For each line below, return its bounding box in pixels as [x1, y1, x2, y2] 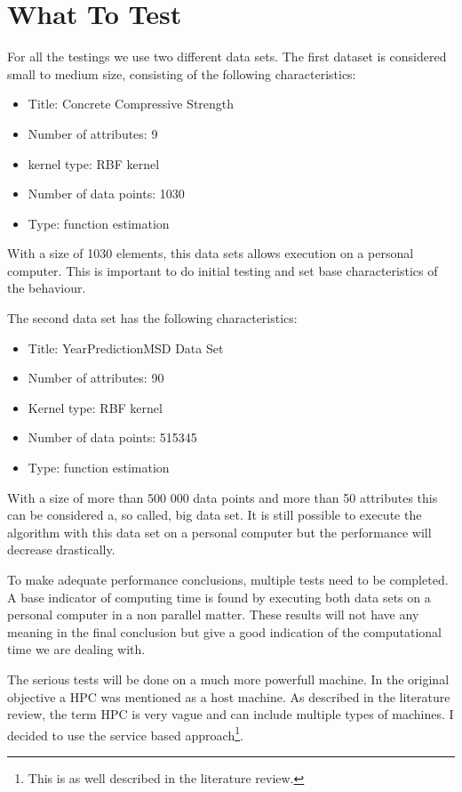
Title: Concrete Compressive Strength [28, 94, 235, 113]
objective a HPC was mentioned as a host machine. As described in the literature [7, 687, 450, 706]
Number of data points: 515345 [28, 428, 197, 447]
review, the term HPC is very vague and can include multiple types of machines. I [7, 705, 454, 723]
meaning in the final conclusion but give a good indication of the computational [7, 622, 442, 641]
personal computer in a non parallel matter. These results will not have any [7, 605, 419, 624]
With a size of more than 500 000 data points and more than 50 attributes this [7, 488, 438, 506]
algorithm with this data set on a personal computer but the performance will [7, 522, 432, 541]
